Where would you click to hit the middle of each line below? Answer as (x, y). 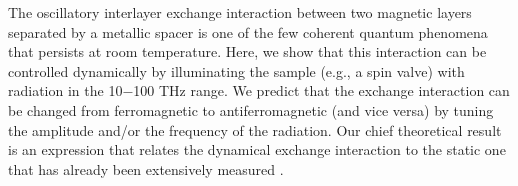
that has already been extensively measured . (146, 168)
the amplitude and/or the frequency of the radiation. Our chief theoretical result (255, 129)
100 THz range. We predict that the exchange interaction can (321, 90)
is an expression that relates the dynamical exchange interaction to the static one (257, 149)
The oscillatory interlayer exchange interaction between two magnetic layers (240, 12)
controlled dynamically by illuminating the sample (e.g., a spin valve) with (236, 70)
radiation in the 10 (65, 90)
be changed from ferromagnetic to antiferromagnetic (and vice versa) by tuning (251, 109)
